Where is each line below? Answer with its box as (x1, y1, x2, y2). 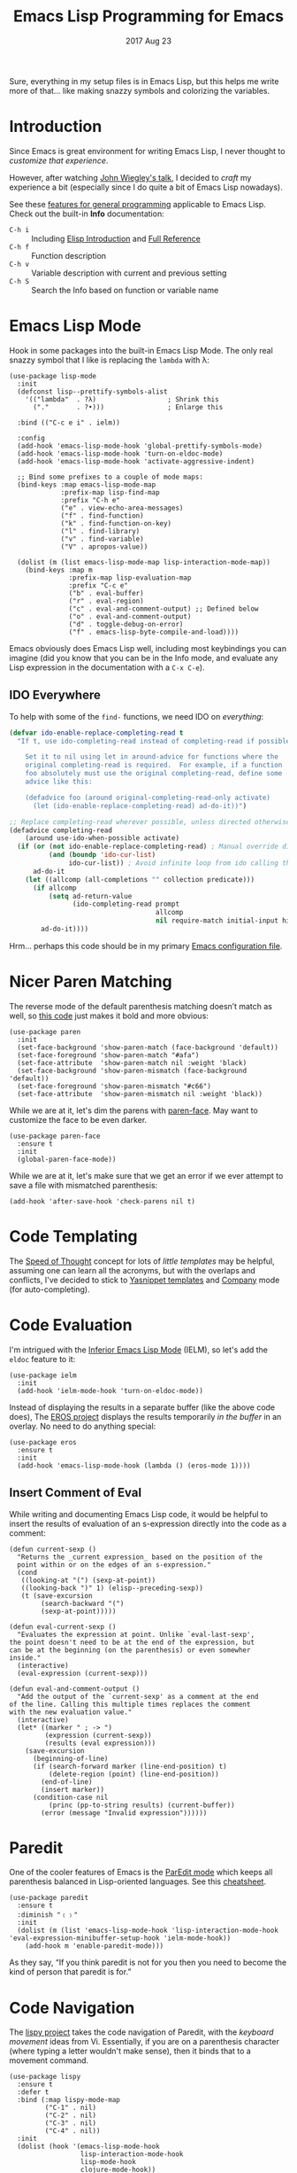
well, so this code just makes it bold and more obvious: (9, 1010, 209, 1021)
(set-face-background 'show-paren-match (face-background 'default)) (17, 1043, 278, 1052)
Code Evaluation (9, 1314, 133, 1335)
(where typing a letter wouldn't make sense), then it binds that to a (9, 2045, 252, 2057)
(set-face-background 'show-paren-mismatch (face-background (17, 1066, 247, 1075)
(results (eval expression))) (44, 1739, 156, 1748)
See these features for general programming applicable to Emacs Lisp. (9, 199, 267, 209)
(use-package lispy (9, 2072, 81, 2082)
